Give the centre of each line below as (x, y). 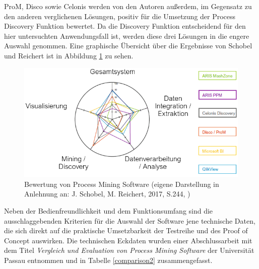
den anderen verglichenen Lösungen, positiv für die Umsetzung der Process (120, 16)
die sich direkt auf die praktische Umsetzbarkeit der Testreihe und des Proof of (126, 230)
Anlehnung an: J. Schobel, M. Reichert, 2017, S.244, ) (107, 194)
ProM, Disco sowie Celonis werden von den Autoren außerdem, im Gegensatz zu (128, 6)
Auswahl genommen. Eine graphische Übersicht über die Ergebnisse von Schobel (128, 46)
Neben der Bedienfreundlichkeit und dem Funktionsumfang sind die (109, 210)
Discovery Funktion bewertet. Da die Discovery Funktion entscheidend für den (125, 26)
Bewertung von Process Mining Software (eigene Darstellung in (122, 184)
